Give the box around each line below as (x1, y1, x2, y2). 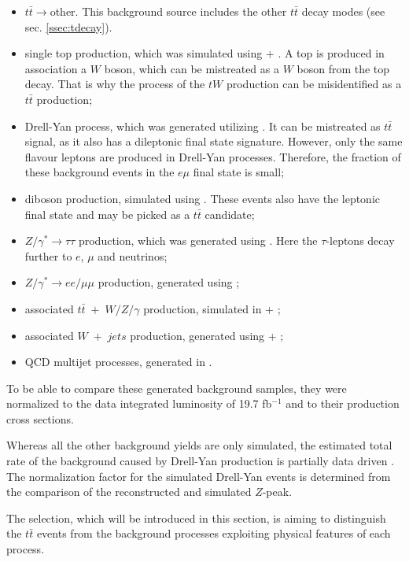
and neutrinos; (98, 247, 168, 264)
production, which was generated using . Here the (78, 232, 318, 249)
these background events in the (24, 164, 175, 180)
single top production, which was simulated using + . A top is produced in (24, 45, 385, 61)
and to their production (286, 395, 400, 412)
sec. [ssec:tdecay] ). (24, 18, 112, 35)
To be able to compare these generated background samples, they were (6, 379, 347, 396)
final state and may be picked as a (24, 205, 190, 222)
